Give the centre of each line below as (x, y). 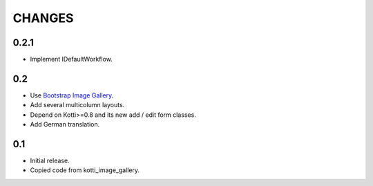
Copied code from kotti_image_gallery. (85, 170)
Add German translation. (65, 124)
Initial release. (50, 161)
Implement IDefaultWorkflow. (71, 59)
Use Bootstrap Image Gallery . (72, 95)
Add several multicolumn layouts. (77, 105)
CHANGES (43, 18)
